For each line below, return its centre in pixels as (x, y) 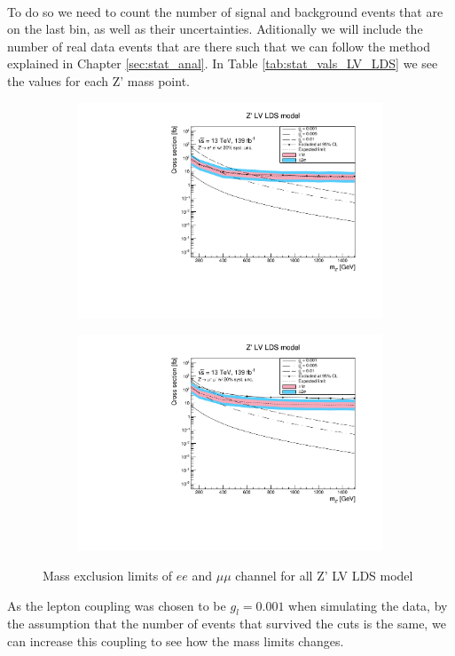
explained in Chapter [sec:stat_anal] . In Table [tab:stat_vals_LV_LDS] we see (223, 63)
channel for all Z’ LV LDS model (324, 575)
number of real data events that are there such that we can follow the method (219, 46)
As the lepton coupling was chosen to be (117, 605)
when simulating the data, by (368, 605)
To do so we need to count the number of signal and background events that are (225, 11)
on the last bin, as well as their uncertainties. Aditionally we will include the (215, 29)
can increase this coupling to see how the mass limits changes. (176, 640)
